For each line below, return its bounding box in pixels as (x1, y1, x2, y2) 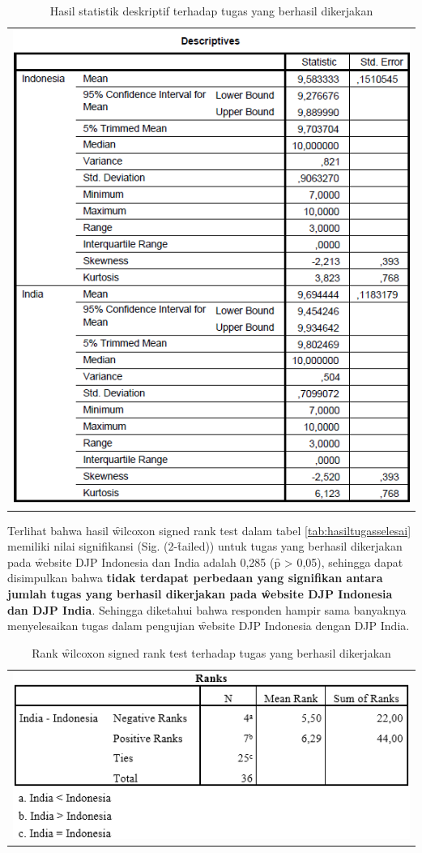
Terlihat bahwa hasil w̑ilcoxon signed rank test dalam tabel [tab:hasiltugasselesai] (7, 521, 411, 538)
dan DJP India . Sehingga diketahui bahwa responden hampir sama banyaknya (7, 601, 407, 618)
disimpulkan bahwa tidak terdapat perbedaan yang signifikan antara (7, 569, 383, 586)
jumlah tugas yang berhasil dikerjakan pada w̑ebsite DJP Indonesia (7, 585, 393, 602)
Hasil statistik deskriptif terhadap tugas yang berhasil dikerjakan (49, 2, 373, 19)
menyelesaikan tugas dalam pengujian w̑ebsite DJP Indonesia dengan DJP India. (7, 617, 410, 634)
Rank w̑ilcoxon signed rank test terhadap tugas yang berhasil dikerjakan (32, 644, 391, 661)
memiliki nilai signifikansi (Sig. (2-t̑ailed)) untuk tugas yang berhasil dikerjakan (7, 538, 403, 555)
